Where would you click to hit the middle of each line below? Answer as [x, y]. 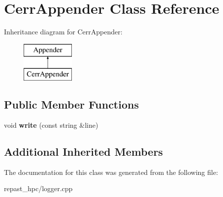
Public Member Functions [71, 104]
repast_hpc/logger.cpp [38, 188]
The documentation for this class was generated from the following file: [111, 172]
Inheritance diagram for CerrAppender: [63, 32]
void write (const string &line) [51, 125]
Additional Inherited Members [83, 152]
